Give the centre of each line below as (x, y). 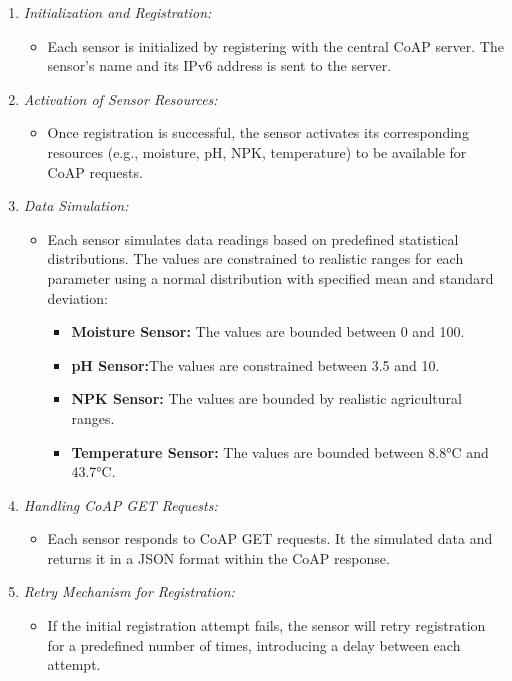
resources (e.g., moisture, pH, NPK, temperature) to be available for (257, 151)
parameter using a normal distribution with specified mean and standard (270, 277)
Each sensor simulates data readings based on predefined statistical (253, 238)
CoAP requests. (95, 171)
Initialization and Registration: (117, 12)
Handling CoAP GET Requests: (120, 504)
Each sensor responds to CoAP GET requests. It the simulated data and (270, 538)
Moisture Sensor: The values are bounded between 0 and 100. (268, 331)
